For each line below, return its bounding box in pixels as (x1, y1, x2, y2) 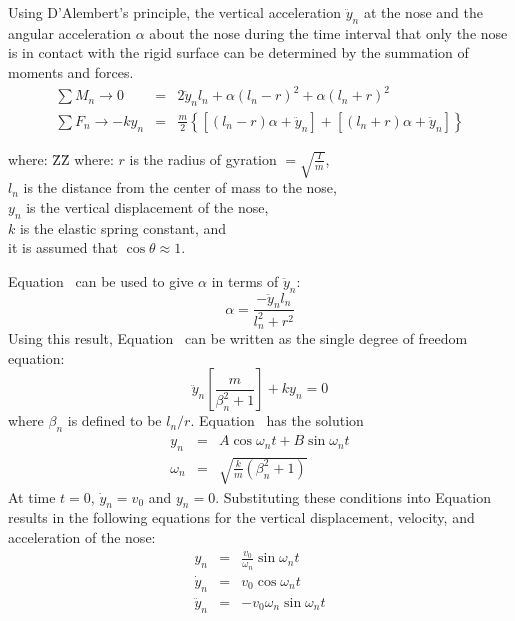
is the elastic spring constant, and (19, 217, 227, 238)
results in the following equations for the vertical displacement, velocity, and (8, 507, 475, 528)
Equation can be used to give (8, 270, 194, 291)
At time (8, 486, 56, 507)
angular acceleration (8, 22, 131, 43)
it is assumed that (8, 237, 118, 258)
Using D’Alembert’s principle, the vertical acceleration (8, 2, 342, 22)
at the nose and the (363, 2, 483, 22)
